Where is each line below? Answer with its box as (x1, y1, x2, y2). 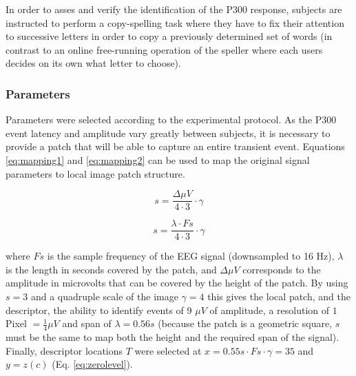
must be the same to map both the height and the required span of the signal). (6, 330, 339, 344)
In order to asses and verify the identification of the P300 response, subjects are (6, 2, 342, 16)
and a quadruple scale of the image (30, 289, 178, 304)
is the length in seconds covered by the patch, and (6, 262, 217, 276)
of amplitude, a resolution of (209, 302, 330, 317)
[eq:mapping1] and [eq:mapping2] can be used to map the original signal (6, 152, 310, 167)
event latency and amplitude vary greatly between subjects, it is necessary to (6, 125, 331, 140)
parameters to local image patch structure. (6, 166, 185, 180)
